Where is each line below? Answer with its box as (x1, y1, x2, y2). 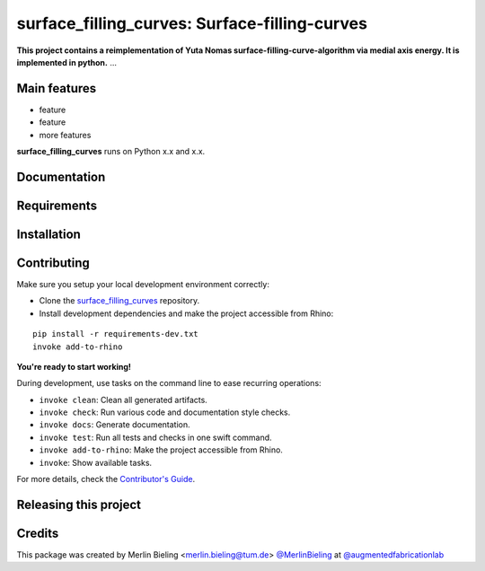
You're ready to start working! (16, 361, 132, 372)
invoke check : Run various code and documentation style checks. (39, 407, 291, 417)
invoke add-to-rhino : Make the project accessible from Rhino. (39, 444, 283, 455)
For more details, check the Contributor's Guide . (16, 474, 196, 485)
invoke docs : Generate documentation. (39, 419, 190, 430)
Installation (16, 226, 81, 242)
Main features (16, 81, 97, 96)
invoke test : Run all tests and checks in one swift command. (39, 432, 273, 443)
